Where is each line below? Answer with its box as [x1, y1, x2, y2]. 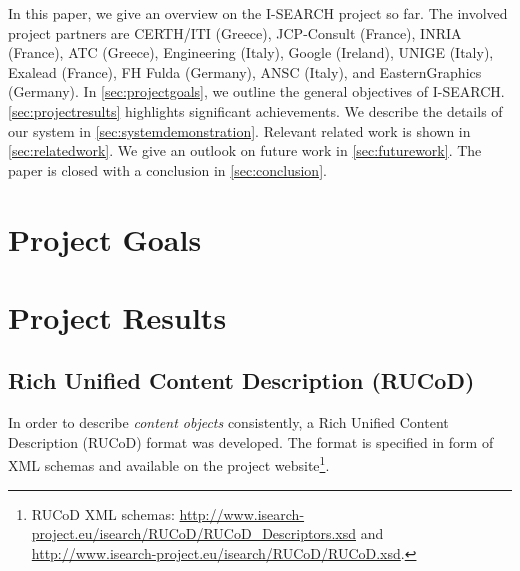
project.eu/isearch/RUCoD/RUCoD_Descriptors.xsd [31, 523, 357, 544]
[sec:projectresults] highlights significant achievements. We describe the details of [8, 100, 503, 121]
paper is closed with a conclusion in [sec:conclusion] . [8, 159, 327, 180]
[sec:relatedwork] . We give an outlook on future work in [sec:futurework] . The [8, 140, 482, 161]
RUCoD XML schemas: [31, 503, 175, 524]
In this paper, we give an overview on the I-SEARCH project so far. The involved [8, 3, 508, 23]
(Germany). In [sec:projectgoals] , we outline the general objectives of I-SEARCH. [8, 81, 505, 102]
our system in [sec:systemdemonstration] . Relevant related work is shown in [8, 120, 471, 141]
